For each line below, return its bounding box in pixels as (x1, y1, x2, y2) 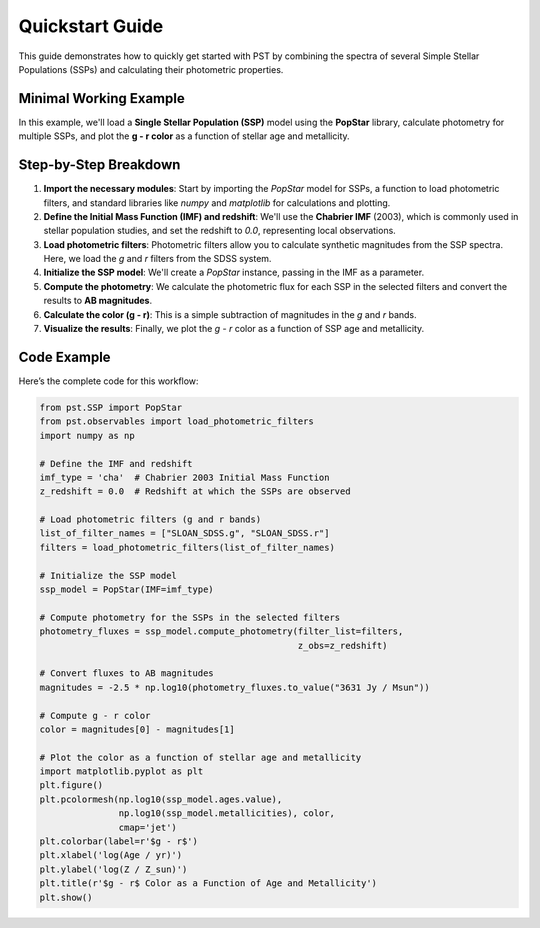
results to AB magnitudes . (43, 295, 153, 307)
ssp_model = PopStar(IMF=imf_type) (39, 584, 214, 595)
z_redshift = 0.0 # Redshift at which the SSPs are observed (39, 486, 351, 497)
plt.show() (39, 891, 93, 903)
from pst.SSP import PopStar (39, 401, 183, 413)
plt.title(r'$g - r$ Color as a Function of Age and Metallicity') (39, 878, 378, 889)
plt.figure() (39, 780, 104, 791)
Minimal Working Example (18, 90, 185, 107)
